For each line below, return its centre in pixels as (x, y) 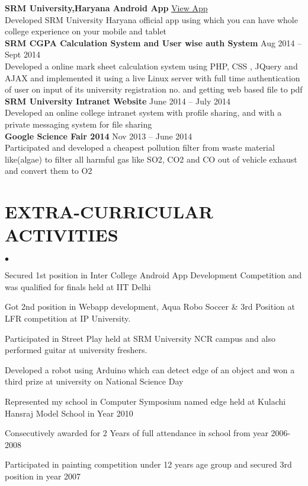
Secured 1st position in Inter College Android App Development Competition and (153, 275)
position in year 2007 (43, 476)
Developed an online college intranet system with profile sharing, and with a (143, 112)
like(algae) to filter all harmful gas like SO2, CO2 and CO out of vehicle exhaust (151, 159)
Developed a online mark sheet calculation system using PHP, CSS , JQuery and (151, 66)
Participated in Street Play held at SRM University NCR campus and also (140, 338)
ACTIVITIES (62, 235)
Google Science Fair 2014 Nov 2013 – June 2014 (99, 136)
